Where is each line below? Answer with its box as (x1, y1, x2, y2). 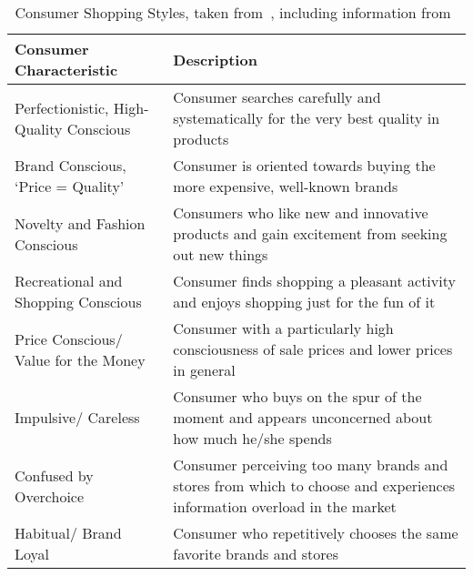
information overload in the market (173, 496, 397, 517)
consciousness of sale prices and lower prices (173, 339, 453, 359)
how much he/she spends (173, 428, 332, 449)
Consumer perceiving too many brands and (173, 454, 448, 475)
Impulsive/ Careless (15, 407, 140, 428)
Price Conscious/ (15, 328, 123, 349)
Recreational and (15, 270, 123, 291)
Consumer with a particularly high (173, 318, 394, 339)
